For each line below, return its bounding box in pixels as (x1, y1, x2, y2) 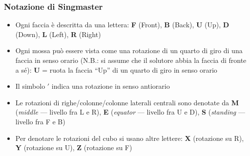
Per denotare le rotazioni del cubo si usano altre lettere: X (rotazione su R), (15, 133, 244, 143)
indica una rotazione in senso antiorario (51, 81, 170, 91)
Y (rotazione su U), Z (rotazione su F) (15, 142, 132, 153)
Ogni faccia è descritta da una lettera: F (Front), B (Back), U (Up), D (15, 19, 229, 30)
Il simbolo (15, 81, 45, 91)
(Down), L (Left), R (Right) (15, 29, 101, 39)
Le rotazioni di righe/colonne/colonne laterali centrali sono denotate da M (15, 97, 239, 107)
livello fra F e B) (15, 116, 65, 126)
